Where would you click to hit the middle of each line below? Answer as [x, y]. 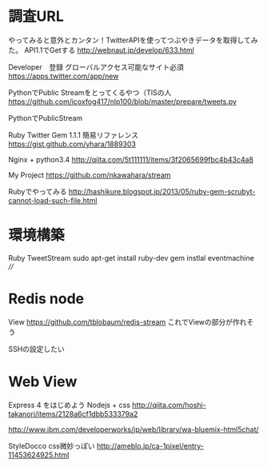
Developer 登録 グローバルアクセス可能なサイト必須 [96, 67]
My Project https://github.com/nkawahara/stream [90, 175]
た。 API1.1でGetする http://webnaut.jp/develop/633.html [101, 50]
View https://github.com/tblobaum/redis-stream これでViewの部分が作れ [128, 321]
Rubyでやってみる [38, 191]
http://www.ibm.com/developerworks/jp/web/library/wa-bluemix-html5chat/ [134, 429]
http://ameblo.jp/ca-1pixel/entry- [150, 445]
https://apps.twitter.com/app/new [64, 76]
